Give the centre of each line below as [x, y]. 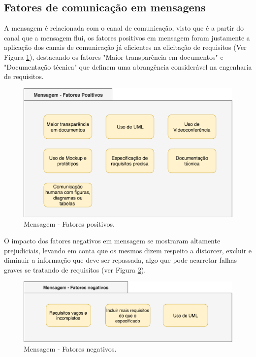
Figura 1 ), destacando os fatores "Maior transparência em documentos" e [114, 57]
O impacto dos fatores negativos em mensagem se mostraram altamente [112, 241]
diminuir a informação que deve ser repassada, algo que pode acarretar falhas [121, 260]
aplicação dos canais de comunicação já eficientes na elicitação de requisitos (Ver [125, 47]
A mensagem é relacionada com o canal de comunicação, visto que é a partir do [124, 28]
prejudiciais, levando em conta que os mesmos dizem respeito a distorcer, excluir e [128, 250]
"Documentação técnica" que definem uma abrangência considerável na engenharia [128, 66]
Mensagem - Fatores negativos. [70, 349]
